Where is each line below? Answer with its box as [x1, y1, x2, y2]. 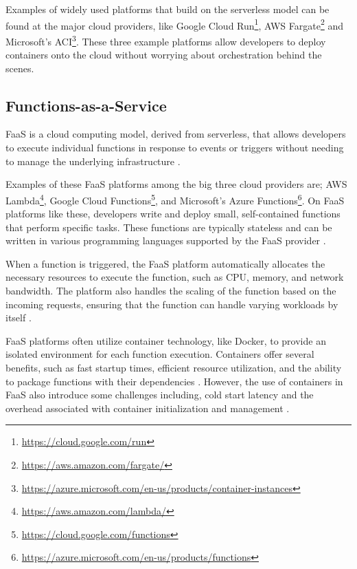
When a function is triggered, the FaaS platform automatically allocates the [5, 256, 325, 270]
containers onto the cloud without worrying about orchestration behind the [5, 47, 322, 62]
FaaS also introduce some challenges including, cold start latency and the [5, 387, 314, 402]
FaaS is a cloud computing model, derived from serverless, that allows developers [5, 127, 346, 141]
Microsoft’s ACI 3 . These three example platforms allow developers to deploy [5, 32, 326, 48]
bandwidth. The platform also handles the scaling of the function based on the [5, 283, 336, 298]
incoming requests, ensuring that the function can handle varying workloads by [5, 297, 338, 311]
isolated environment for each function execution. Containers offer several [5, 347, 314, 361]
